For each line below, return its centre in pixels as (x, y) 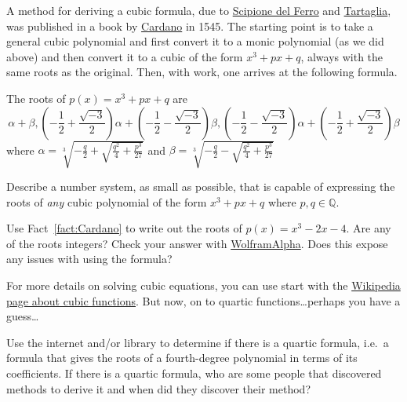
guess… (23, 316)
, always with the (342, 56)
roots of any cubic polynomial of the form (107, 201)
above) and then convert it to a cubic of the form (125, 56)
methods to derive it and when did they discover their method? (158, 388)
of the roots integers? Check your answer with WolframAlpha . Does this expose (197, 243)
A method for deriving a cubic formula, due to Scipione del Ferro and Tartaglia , (199, 10)
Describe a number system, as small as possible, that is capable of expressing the (201, 186)
